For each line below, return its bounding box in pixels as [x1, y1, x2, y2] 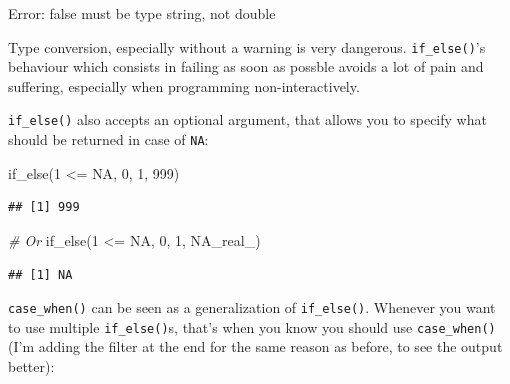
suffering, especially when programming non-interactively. [8, 75, 360, 96]
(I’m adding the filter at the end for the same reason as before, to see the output [8, 336, 503, 357]
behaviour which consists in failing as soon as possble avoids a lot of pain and [8, 56, 484, 77]
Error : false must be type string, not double [8, 3, 276, 23]
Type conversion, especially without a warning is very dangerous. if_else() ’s [8, 36, 486, 57]
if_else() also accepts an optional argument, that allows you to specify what [8, 109, 487, 130]
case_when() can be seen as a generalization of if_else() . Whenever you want [8, 297, 496, 318]
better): [8, 356, 55, 377]
